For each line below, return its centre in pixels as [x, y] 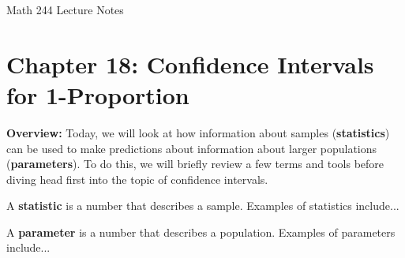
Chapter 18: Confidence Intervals [190, 64]
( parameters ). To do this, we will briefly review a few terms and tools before [195, 164]
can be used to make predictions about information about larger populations [192, 148]
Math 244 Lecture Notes [65, 9]
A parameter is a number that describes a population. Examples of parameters [201, 232]
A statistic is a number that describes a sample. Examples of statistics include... [203, 206]
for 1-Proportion [98, 94]
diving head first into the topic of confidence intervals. [137, 179]
